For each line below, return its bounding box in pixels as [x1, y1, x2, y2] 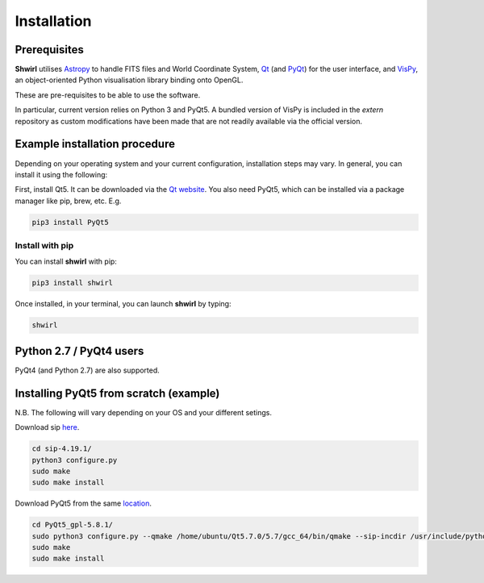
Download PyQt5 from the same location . [15, 498, 152, 508]
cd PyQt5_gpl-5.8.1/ [31, 520, 113, 530]
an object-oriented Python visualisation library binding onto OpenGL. [15, 75, 244, 85]
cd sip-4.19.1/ [31, 444, 92, 453]
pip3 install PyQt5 [31, 218, 109, 227]
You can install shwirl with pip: [15, 256, 117, 266]
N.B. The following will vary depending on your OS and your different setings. [15, 407, 273, 417]
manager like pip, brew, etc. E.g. [15, 196, 122, 206]
